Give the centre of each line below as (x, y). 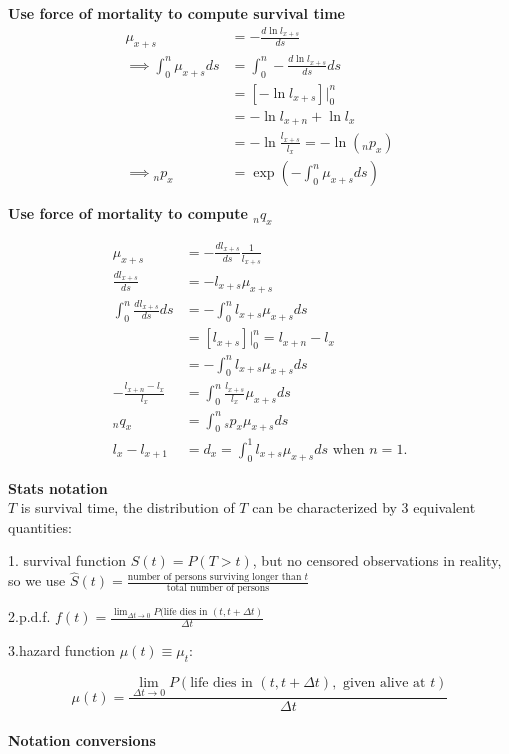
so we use (37, 580)
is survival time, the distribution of (127, 507)
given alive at (384, 683)
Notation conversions (82, 739)
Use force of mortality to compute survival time (176, 13)
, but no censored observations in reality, (377, 560)
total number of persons (218, 588)
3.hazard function (62, 650)
